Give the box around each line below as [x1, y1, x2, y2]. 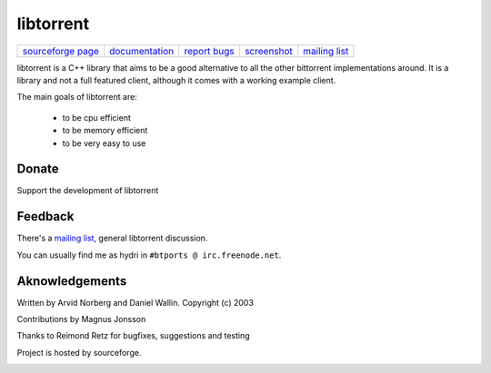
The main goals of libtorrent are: [16, 92, 138, 103]
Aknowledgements [16, 273, 127, 289]
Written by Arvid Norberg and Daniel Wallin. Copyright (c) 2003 [16, 297, 255, 308]
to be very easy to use [62, 137, 146, 149]
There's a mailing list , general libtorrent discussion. [16, 232, 208, 244]
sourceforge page [22, 44, 99, 57]
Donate [16, 162, 59, 177]
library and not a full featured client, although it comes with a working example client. [16, 74, 336, 85]
